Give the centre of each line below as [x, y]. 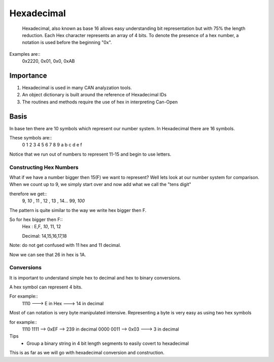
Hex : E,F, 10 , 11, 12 [42, 227]
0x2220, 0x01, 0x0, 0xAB [48, 61]
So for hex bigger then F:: [36, 219]
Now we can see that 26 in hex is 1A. [48, 255]
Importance [28, 75]
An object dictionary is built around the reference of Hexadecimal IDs [94, 95]
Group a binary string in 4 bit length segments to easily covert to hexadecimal [108, 343]
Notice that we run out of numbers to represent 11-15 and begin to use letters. [90, 154]
